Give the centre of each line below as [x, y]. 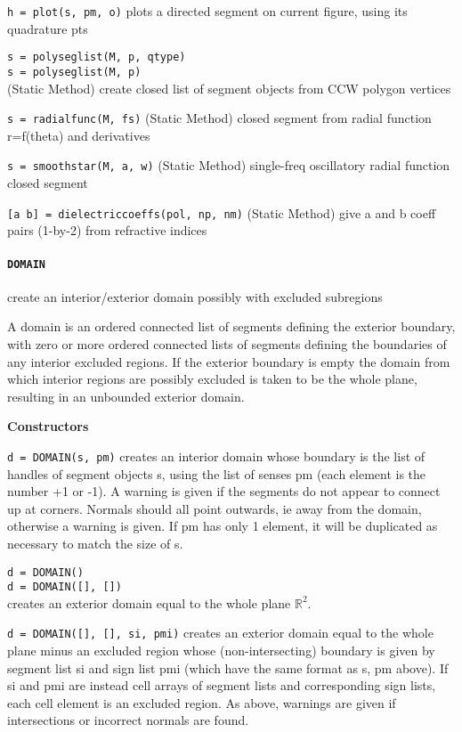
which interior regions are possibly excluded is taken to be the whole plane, [212, 379]
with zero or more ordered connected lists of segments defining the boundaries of [227, 343]
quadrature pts [48, 28]
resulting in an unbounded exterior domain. [126, 396]
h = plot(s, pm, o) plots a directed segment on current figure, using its [207, 11]
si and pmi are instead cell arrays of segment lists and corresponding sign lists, [222, 685]
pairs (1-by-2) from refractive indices [107, 230]
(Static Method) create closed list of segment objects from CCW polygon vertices [229, 88]
